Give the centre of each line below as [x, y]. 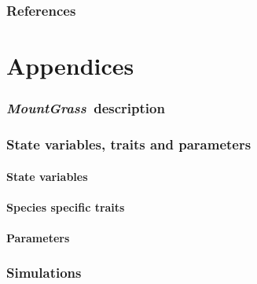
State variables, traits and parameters [129, 144]
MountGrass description [86, 108]
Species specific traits [66, 207]
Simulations [44, 273]
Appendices [70, 66]
